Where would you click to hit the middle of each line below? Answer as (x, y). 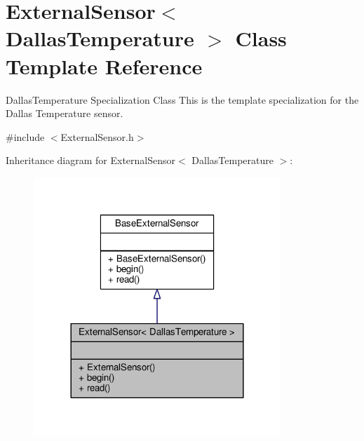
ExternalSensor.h (97, 136)
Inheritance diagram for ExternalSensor (91, 160)
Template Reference (104, 66)
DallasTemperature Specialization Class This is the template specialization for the (182, 99)
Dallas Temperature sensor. (65, 113)
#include (25, 136)
